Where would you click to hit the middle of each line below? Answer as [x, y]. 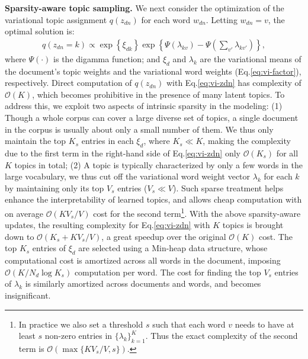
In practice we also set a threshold [81, 324]
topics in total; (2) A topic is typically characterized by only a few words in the [158, 164]
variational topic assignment [56, 19]
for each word [166, 19]
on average [24, 213]
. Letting [222, 19]
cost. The [276, 236]
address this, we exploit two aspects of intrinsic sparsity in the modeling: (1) [144, 106]
